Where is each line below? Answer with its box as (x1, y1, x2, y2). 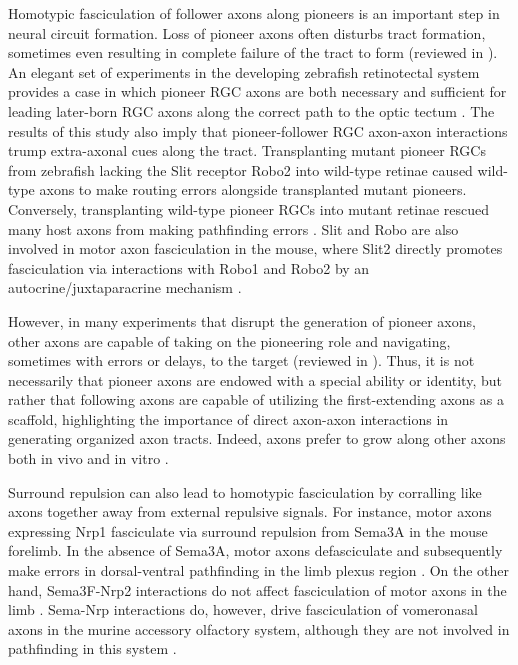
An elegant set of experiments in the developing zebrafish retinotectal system (8, 61, 480, 82)
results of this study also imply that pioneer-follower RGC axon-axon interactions (8, 120, 508, 141)
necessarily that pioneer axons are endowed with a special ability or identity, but (8, 369, 502, 390)
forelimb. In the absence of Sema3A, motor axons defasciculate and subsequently (8, 540, 503, 561)
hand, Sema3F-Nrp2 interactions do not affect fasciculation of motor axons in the (8, 579, 507, 600)
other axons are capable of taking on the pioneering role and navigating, (8, 330, 451, 351)
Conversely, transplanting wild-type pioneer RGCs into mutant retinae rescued (8, 198, 490, 219)
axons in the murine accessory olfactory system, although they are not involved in (8, 618, 510, 639)
